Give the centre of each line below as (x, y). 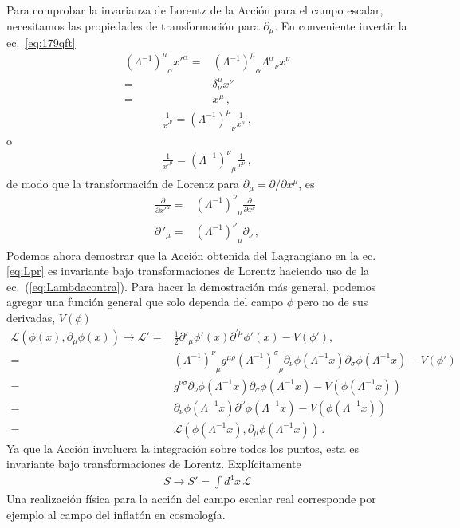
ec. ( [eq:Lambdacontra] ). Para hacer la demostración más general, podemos (191, 286)
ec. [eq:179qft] (41, 43)
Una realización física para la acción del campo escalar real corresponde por (191, 499)
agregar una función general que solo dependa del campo (145, 302)
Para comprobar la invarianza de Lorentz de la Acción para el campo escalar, (195, 10)
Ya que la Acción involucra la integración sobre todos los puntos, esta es (183, 448)
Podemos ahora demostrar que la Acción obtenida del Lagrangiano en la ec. (191, 255)
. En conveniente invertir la (341, 25)
